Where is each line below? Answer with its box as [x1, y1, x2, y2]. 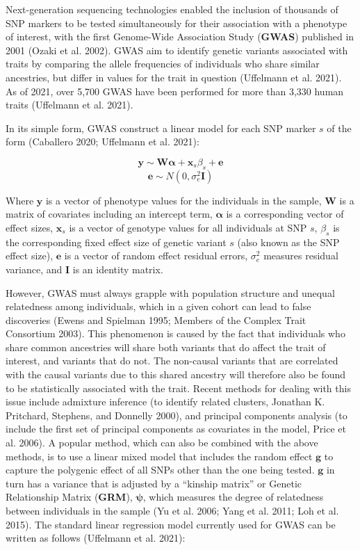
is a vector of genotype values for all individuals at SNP [69, 220, 307, 234]
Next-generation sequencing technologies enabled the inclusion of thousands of [6, 2, 338, 16]
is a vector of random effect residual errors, [64, 248, 248, 263]
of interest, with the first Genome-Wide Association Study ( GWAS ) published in [6, 29, 354, 44]
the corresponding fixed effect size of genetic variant [6, 234, 227, 249]
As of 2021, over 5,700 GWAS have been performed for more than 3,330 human [6, 83, 344, 98]
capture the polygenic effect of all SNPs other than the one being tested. [6, 462, 315, 477]
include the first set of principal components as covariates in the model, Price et [6, 421, 346, 436]
